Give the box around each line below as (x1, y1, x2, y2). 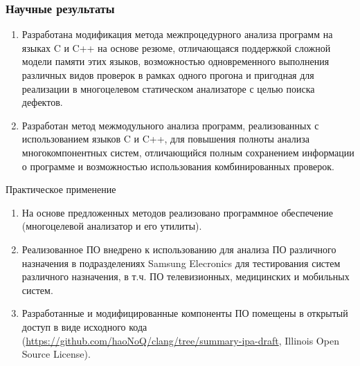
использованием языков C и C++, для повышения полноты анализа (21, 131, 309, 146)
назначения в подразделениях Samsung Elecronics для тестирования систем (21, 255, 341, 270)
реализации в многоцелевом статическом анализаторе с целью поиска (21, 81, 315, 95)
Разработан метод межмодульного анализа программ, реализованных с (21, 118, 319, 132)
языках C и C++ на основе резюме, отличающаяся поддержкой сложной (21, 40, 331, 55)
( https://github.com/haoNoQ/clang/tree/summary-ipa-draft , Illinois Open (21, 333, 339, 347)
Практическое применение (6, 182, 116, 196)
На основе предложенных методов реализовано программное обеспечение (21, 205, 333, 219)
